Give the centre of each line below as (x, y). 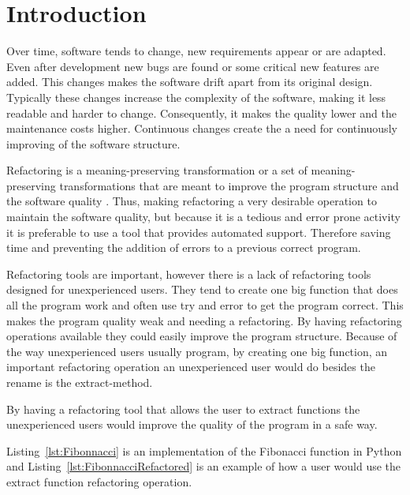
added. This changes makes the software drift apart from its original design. (190, 82)
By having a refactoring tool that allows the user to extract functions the (183, 409)
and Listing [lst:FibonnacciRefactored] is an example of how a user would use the (204, 466)
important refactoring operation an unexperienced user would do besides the (191, 367)
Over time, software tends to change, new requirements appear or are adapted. (196, 51)
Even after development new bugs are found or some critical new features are (193, 66)
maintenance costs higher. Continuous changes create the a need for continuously (202, 128)
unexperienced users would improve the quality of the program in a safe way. (192, 424)
